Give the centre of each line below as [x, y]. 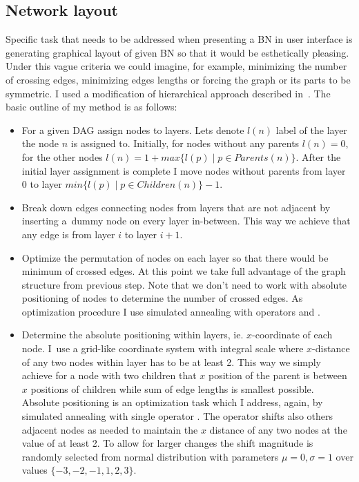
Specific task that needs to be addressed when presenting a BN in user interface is [179, 39]
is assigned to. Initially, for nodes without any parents [185, 143]
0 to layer [42, 184]
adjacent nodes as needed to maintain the [110, 429]
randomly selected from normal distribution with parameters [150, 456]
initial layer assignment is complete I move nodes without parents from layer [184, 170]
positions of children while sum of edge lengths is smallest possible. [172, 388]
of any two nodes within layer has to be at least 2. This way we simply [171, 361]
